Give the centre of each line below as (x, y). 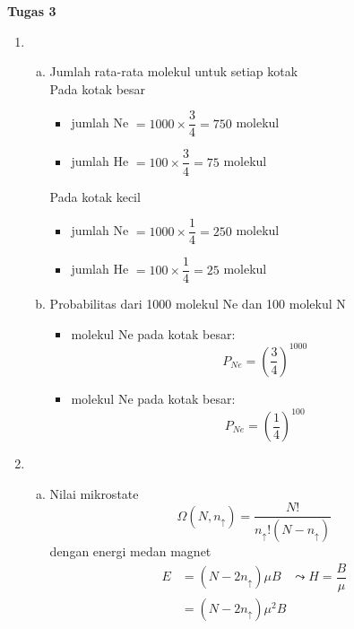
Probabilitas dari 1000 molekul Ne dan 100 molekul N (198, 304)
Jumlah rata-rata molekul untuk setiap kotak (174, 71)
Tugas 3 (32, 11)
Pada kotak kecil (95, 196)
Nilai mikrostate (94, 493)
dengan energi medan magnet (130, 551)
